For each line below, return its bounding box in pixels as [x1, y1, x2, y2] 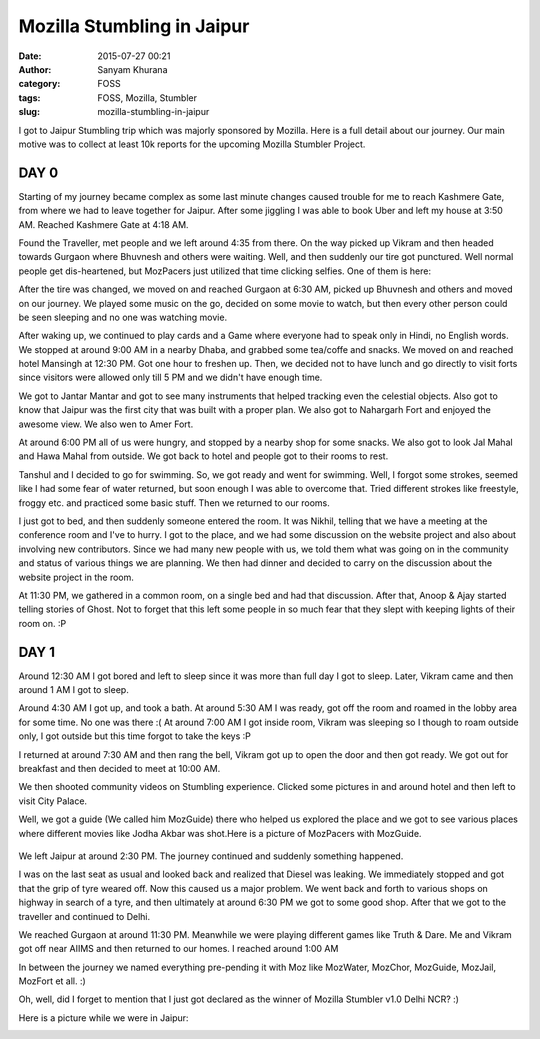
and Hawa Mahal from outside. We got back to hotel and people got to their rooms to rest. [18, 450, 389, 462]
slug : [18, 106, 40, 118]
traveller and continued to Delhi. [18, 910, 151, 922]
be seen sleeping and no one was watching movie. [18, 311, 228, 323]
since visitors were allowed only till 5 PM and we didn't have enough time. [18, 371, 323, 384]
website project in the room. [18, 571, 135, 583]
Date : [18, 50, 42, 62]
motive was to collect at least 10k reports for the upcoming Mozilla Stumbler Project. [18, 138, 366, 150]
